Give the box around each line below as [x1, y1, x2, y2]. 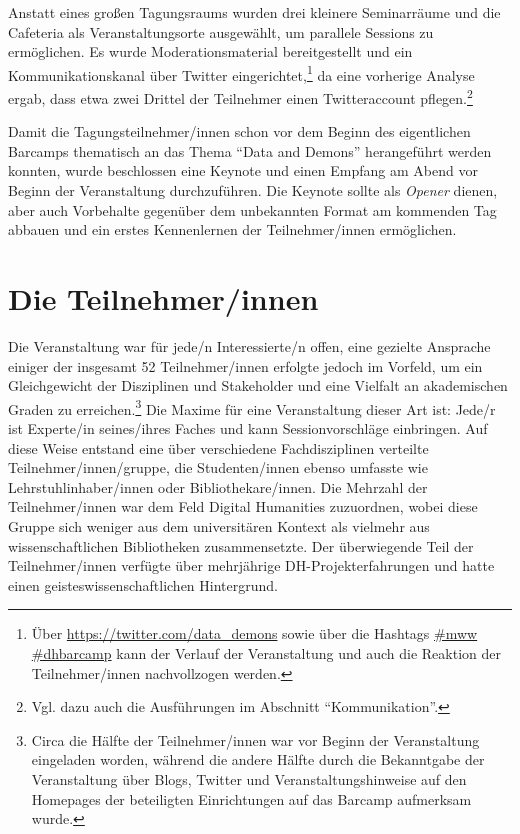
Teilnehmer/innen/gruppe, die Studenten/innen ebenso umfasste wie [8, 457, 428, 478]
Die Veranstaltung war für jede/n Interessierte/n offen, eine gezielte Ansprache [8, 335, 491, 356]
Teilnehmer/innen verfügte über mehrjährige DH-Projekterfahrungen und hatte [8, 555, 495, 576]
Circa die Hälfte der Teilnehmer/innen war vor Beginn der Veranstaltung [31, 729, 480, 750]
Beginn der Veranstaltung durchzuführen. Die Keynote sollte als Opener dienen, [8, 180, 498, 201]
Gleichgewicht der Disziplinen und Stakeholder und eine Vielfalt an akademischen [8, 375, 508, 396]
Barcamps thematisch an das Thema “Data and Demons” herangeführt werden [8, 140, 492, 161]
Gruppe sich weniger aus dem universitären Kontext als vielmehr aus [8, 515, 430, 536]
